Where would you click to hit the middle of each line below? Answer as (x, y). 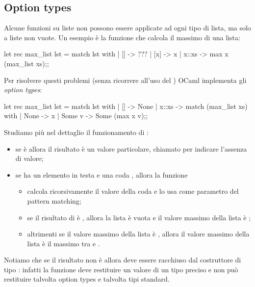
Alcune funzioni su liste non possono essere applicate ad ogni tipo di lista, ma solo (127, 28)
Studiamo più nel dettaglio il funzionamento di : (76, 132)
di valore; (29, 158)
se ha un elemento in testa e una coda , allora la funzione (102, 174)
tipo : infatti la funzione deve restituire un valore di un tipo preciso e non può (121, 269)
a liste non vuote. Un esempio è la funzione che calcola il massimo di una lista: (122, 37)
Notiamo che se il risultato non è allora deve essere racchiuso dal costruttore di (123, 260)
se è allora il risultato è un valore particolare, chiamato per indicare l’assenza (131, 148)
